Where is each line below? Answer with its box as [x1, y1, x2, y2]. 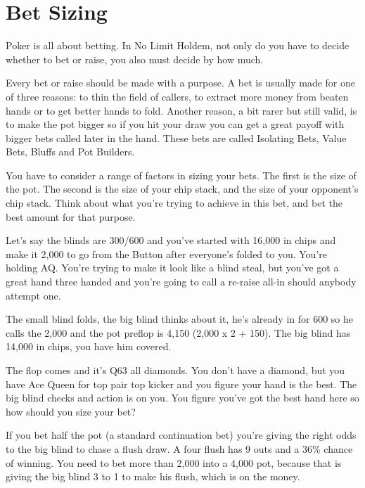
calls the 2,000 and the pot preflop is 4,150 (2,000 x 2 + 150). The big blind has [6, 325, 351, 340]
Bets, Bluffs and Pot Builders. [6, 144, 135, 159]
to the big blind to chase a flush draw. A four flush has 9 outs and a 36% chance [6, 441, 353, 456]
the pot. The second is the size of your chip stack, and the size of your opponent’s [6, 181, 359, 196]
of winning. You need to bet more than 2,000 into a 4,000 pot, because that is [6, 455, 342, 470]
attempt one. [6, 288, 61, 302]
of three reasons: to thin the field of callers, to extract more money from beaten [6, 89, 349, 103]
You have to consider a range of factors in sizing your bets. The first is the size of [6, 167, 357, 182]
